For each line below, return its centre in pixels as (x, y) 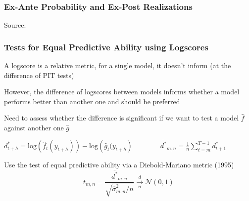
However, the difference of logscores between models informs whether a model (122, 92)
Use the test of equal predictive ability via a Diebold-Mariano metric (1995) (119, 165)
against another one (34, 127)
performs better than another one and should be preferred (92, 101)
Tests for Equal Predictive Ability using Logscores (106, 47)
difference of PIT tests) (39, 75)
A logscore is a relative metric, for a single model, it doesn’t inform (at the (118, 65)
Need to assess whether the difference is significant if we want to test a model (122, 118)
